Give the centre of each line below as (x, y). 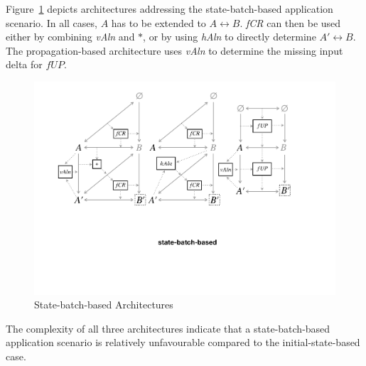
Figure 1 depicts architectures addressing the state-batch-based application (169, 9)
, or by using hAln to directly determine (230, 37)
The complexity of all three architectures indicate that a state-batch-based (168, 328)
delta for (24, 64)
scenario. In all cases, (52, 22)
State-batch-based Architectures (104, 305)
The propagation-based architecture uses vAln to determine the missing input (174, 50)
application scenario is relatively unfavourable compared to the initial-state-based (183, 342)
